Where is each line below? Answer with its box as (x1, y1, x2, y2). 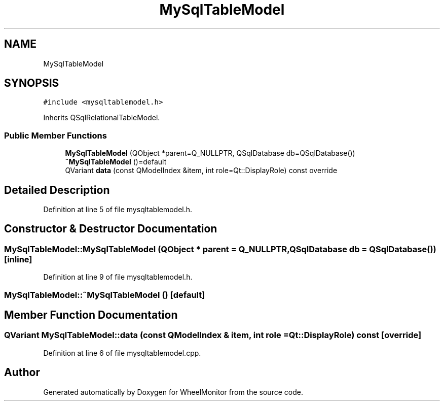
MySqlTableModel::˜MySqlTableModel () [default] (4, 289, 205, 300)
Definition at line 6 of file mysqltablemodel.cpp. (43, 348, 201, 357)
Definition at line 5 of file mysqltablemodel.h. (43, 205, 193, 214)
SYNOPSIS (4, 77, 59, 90)
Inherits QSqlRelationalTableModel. (43, 113, 160, 122)
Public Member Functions (4, 130, 107, 141)
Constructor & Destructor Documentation (4, 222, 217, 235)
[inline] (4, 254, 32, 264)
